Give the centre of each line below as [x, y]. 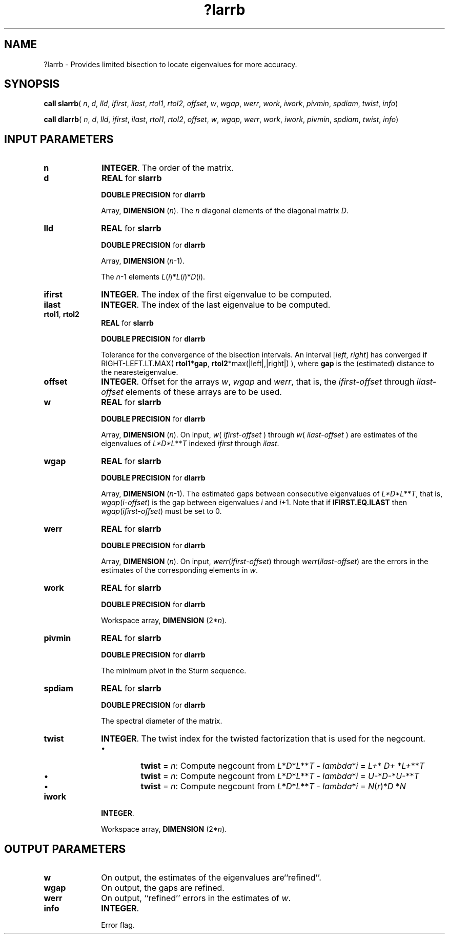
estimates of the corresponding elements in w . [180, 570]
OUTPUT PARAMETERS [65, 849]
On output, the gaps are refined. [163, 888]
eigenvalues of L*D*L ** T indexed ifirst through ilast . [190, 444]
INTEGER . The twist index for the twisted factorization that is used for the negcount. [263, 739]
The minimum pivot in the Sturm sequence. [174, 671]
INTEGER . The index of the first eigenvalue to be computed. [217, 295]
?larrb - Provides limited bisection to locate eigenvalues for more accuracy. [170, 64]
